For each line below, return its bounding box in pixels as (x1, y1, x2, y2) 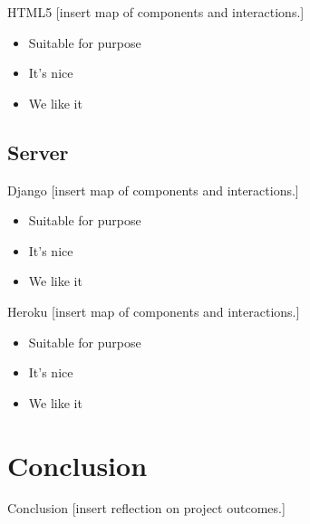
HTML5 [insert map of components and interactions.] (7, 3, 305, 21)
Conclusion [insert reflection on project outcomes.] (7, 499, 286, 518)
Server (7, 138, 69, 166)
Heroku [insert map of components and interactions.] (7, 301, 300, 320)
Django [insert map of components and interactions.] (7, 180, 299, 199)
